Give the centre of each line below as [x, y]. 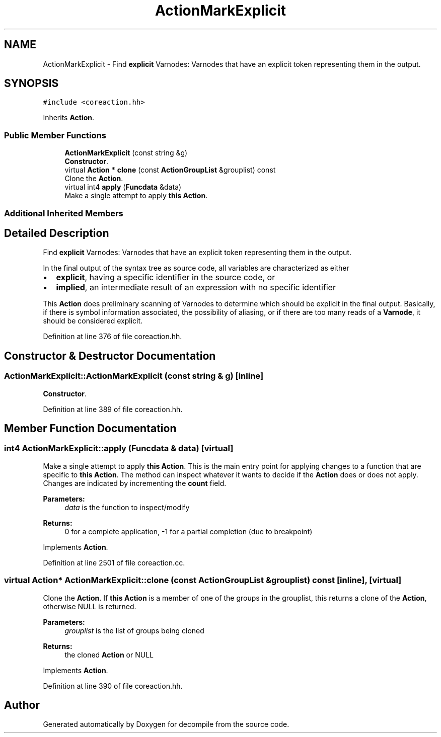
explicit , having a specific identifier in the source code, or [166, 277]
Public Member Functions [55, 135]
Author [22, 705]
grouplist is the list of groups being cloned [134, 630]
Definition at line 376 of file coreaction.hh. [113, 337]
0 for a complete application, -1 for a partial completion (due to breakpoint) [189, 531]
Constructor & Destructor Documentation [110, 356]
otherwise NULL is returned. [90, 606]
